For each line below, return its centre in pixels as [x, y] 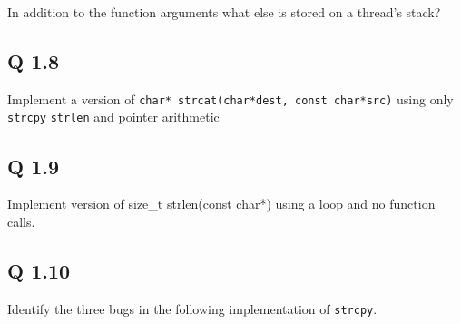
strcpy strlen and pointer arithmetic [113, 117]
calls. [21, 221]
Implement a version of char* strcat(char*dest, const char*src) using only [230, 98]
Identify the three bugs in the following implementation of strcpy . [192, 308]
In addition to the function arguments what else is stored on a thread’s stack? [224, 12]
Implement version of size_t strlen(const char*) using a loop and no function [221, 204]
